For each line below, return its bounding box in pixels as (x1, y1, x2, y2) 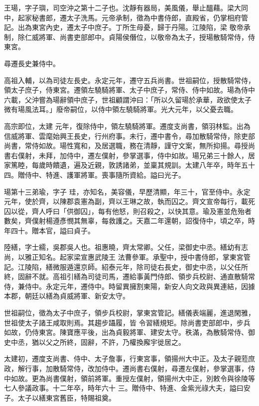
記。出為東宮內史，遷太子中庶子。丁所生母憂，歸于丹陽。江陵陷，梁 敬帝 (4, 22, 244, 32)
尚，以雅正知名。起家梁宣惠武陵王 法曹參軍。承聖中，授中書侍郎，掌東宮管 (4, 252, 251, 262)
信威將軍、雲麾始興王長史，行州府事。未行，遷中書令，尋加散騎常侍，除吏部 (4, 130, 255, 141)
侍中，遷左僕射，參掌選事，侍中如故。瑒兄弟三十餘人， (66, 150, 248, 160)
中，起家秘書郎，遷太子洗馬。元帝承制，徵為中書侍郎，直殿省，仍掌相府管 (4, 12, 248, 22)
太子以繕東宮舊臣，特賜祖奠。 (17, 392, 116, 403)
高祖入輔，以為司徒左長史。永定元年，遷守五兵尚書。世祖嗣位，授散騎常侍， (4, 75, 255, 85)
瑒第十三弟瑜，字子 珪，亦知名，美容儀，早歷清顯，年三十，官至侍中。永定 (4, 186, 251, 197)
